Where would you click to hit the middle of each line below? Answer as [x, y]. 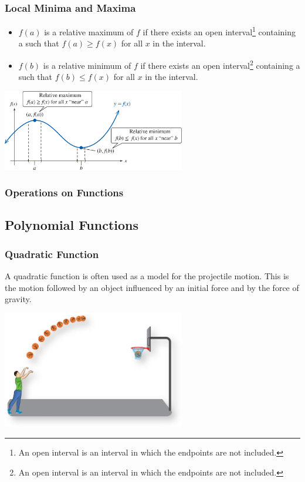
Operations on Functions [64, 193]
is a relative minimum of [87, 65]
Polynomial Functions [72, 225]
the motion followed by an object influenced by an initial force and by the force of [152, 287]
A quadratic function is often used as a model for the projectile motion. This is [147, 276]
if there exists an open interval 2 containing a [220, 64]
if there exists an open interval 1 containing [219, 31]
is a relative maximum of [89, 31]
